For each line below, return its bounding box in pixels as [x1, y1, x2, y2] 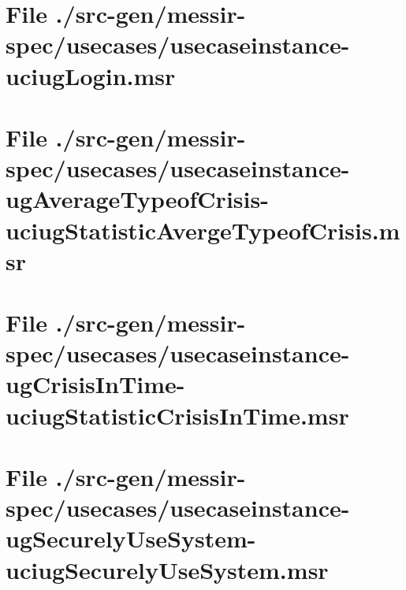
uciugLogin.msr [6, 59, 176, 91]
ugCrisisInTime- [6, 368, 185, 400]
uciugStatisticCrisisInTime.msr [6, 399, 349, 431]
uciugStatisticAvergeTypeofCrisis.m [6, 213, 400, 246]
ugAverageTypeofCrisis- [6, 183, 269, 215]
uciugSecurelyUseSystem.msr [6, 553, 329, 585]
